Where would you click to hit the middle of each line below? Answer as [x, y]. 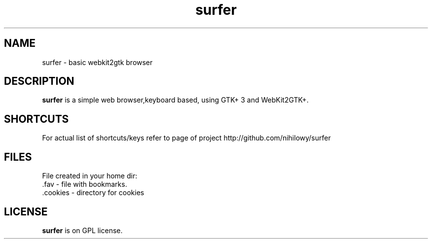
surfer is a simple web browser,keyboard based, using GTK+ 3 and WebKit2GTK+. [175, 100]
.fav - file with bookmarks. [85, 184]
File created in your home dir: [90, 176]
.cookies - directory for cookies [93, 193]
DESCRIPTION [39, 81]
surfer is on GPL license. [82, 230]
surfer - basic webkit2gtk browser [97, 62]
